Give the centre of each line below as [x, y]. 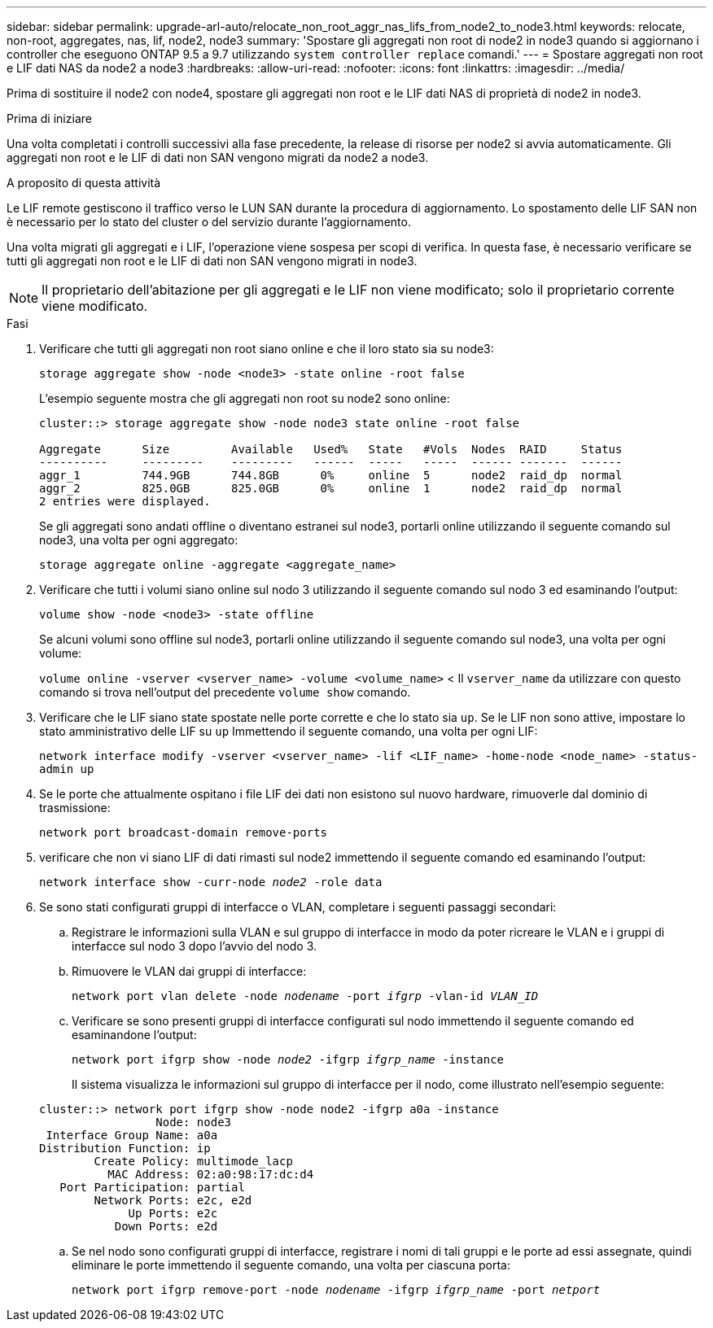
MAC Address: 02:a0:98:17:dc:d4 [211, 1174]
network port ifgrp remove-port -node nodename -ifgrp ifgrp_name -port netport [336, 1290]
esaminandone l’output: [134, 1035]
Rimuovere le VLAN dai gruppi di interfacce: [189, 971]
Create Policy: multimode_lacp [193, 1161]
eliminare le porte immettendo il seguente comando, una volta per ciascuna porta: [291, 1265]
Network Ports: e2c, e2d [173, 1200]
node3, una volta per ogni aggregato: [139, 540]
